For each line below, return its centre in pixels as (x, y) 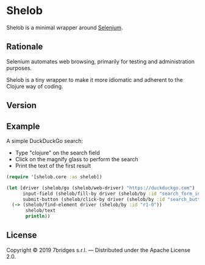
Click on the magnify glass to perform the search (77, 159)
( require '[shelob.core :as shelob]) (54, 177)
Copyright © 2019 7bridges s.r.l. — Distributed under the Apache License (99, 250)
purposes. (19, 68)
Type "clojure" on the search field (57, 153)
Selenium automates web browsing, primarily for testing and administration (101, 61)
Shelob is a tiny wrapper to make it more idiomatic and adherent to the (95, 79)
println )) (38, 216)
